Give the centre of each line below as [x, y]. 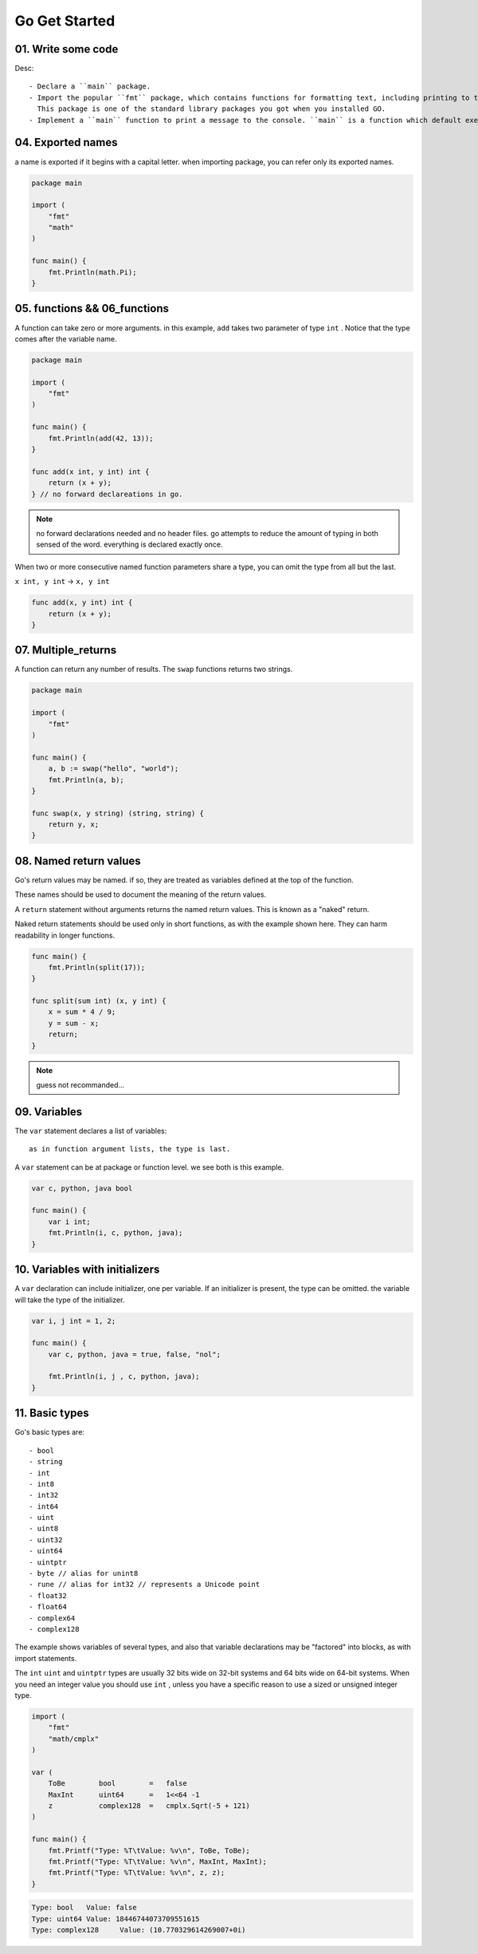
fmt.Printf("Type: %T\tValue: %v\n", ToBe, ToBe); [149, 1850]
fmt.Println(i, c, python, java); [116, 1233]
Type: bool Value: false [84, 1908]
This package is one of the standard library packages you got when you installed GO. [212, 109]
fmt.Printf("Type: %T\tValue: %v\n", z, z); [137, 1873]
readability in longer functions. [65, 935]
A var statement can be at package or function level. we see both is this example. [149, 1167]
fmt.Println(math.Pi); [92, 272]
